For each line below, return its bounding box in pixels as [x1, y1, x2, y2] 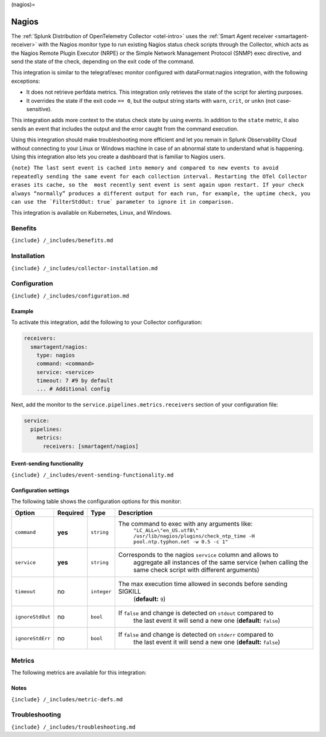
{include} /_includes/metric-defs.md [11, 696, 123, 703]
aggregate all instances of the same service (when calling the [133, 558, 308, 567]
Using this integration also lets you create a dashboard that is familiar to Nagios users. [11, 153, 226, 160]
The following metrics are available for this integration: [11, 669, 147, 677]
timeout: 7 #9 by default [36, 377, 113, 384]
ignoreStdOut [14, 614, 51, 620]
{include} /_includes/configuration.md [11, 292, 129, 299]
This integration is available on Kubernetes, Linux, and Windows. [11, 209, 172, 216]
